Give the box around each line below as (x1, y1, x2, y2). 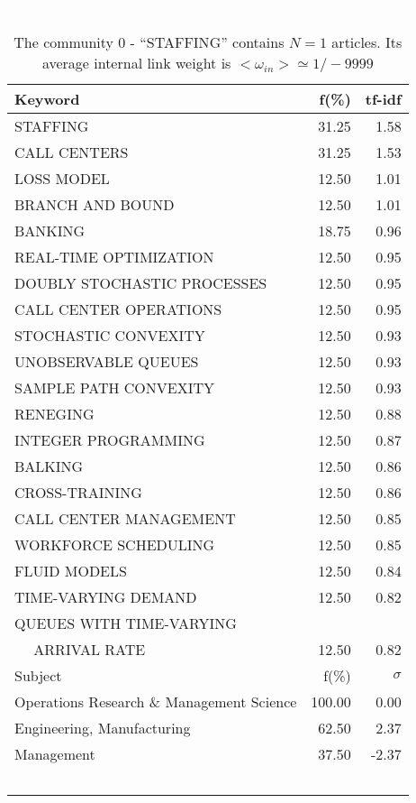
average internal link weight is (41, 51, 231, 73)
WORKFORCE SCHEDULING (14, 533, 215, 555)
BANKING (14, 219, 86, 241)
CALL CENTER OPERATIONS (14, 298, 222, 319)
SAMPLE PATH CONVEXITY (14, 376, 215, 398)
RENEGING (14, 402, 95, 424)
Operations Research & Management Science (14, 690, 297, 712)
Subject (14, 664, 62, 686)
